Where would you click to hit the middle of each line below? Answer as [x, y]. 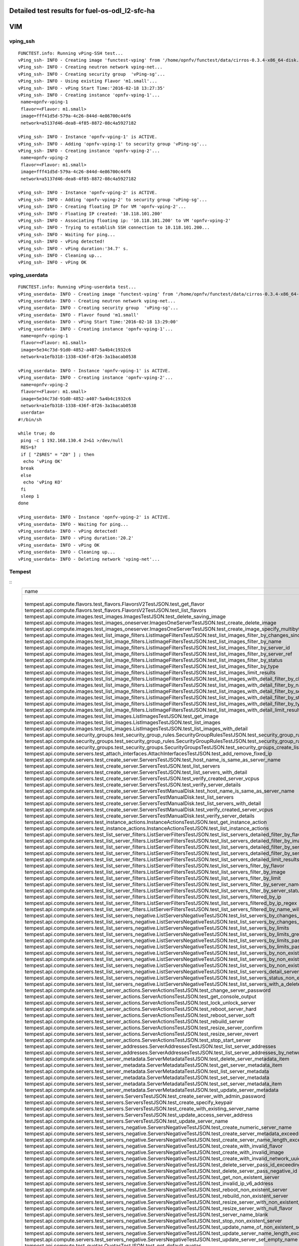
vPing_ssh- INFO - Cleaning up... [60, 255]
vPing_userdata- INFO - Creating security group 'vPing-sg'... [98, 308]
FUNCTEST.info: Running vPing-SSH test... [71, 53]
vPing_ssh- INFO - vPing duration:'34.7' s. [74, 248]
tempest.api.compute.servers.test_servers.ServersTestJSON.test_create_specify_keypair [129, 1102]
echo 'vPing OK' [43, 462]
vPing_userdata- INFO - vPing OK [59, 545]
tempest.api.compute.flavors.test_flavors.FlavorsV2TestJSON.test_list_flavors [116, 611]
